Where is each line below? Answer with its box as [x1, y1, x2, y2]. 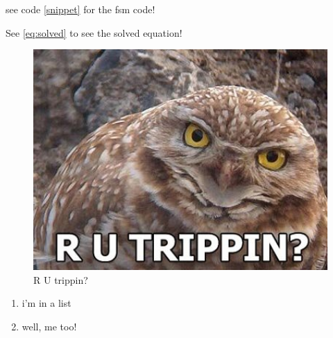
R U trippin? [33, 272, 88, 287]
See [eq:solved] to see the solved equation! [6, 25, 182, 40]
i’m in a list [22, 296, 71, 310]
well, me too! [22, 319, 77, 333]
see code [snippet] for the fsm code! [6, 2, 155, 16]
